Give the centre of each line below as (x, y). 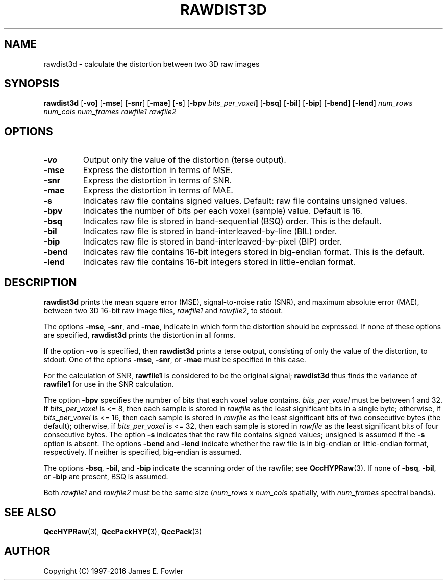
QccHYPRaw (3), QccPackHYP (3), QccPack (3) (123, 531)
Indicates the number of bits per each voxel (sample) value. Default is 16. (223, 211)
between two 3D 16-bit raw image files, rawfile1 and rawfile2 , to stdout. (163, 311)
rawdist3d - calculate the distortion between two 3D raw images (152, 64)
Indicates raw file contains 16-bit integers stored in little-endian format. (219, 262)
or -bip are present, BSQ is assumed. (106, 477)
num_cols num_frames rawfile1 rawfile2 (110, 112)
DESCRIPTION (41, 282)
